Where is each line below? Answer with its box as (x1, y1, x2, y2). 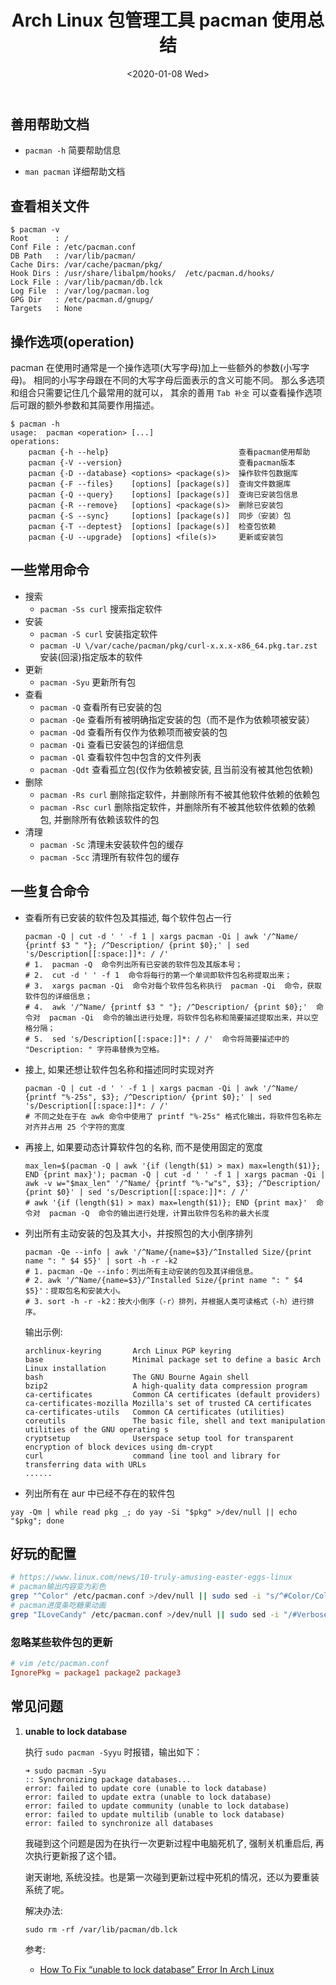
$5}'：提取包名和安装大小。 (24, 1286, 126, 1296)
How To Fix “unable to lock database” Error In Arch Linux (39, 1963, 275, 1975)
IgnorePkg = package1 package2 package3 (10, 1667, 182, 1678)
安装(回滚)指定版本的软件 (39, 651, 143, 663)
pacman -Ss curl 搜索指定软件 (39, 602, 163, 615)
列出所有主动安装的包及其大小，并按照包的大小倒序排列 (24, 1227, 253, 1239)
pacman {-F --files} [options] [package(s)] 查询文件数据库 (28, 479, 292, 489)
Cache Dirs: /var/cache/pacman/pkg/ (10, 260, 163, 270)
